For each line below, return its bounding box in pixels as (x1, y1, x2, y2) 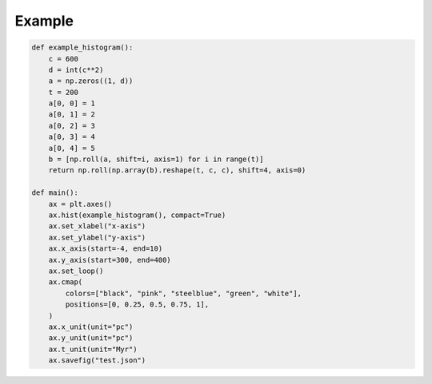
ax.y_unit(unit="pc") (48, 334, 134, 342)
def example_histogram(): (31, 43, 134, 52)
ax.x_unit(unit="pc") (48, 322, 134, 331)
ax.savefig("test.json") (48, 356, 146, 365)
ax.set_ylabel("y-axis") (48, 232, 146, 242)
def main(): (31, 188, 79, 197)
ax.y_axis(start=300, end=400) (48, 255, 171, 264)
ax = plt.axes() (48, 200, 112, 208)
